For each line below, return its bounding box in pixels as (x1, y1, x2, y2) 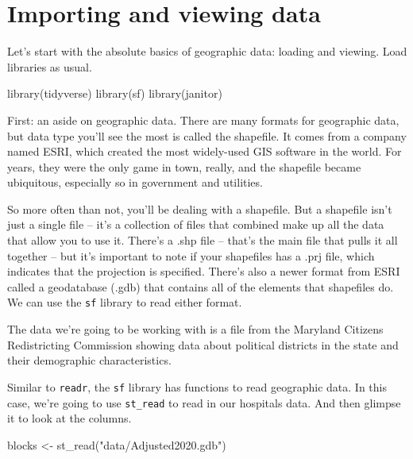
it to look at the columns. (7, 410, 132, 426)
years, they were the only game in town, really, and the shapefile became (7, 158, 361, 175)
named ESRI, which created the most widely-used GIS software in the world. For (7, 143, 402, 160)
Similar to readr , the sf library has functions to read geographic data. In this (7, 378, 387, 395)
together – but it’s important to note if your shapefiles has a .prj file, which (7, 247, 375, 264)
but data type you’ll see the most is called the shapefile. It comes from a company (7, 127, 407, 144)
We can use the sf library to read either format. (7, 294, 242, 310)
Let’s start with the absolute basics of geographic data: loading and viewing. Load (7, 43, 407, 60)
